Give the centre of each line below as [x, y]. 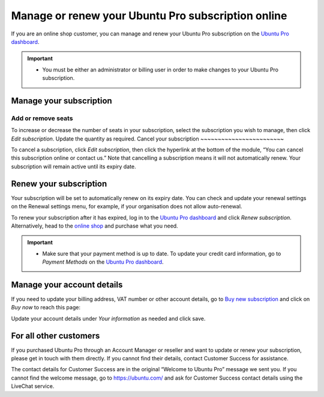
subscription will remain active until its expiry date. [73, 166]
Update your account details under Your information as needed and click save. [108, 318]
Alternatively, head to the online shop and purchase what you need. [94, 226]
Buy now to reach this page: [46, 308]
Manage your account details [67, 284]
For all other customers [55, 335]
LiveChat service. [33, 386]
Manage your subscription [61, 101]
